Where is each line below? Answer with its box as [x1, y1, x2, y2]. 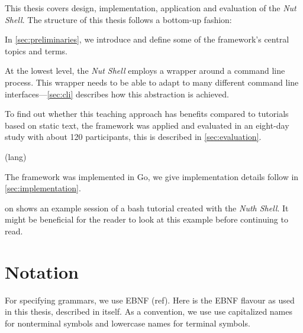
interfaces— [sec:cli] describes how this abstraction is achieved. [5, 87, 230, 100]
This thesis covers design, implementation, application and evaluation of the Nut [5, 2, 296, 14]
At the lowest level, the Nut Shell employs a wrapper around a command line [5, 64, 285, 77]
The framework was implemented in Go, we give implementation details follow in [5, 170, 299, 182]
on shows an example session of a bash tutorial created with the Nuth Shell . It [5, 201, 289, 214]
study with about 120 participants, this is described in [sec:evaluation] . [5, 130, 262, 143]
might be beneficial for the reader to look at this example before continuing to [5, 213, 288, 226]
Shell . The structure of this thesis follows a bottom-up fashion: [5, 13, 232, 25]
